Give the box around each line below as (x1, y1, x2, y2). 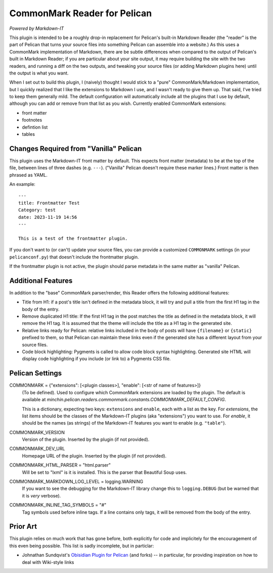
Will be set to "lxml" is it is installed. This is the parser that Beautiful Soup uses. (22, 469, 187, 475)
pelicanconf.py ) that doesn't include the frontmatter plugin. (9, 254, 139, 260)
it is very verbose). (22, 492, 61, 499)
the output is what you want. (9, 70, 69, 76)
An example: (9, 181, 35, 187)
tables (22, 131, 35, 137)
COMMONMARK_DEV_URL (9, 446, 65, 452)
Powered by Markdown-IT (9, 25, 64, 31)
